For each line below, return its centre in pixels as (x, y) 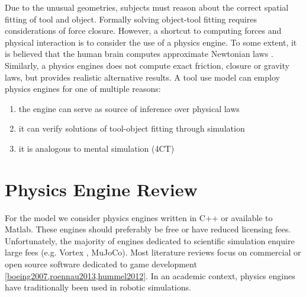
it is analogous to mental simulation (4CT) (96, 148)
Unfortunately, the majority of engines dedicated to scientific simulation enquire (150, 240)
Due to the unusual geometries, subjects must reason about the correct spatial (147, 7)
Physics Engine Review (101, 189)
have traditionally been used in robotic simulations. (98, 287)
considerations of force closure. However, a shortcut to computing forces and (143, 31)
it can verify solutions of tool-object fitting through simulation (132, 128)
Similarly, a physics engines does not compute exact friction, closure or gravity (147, 65)
